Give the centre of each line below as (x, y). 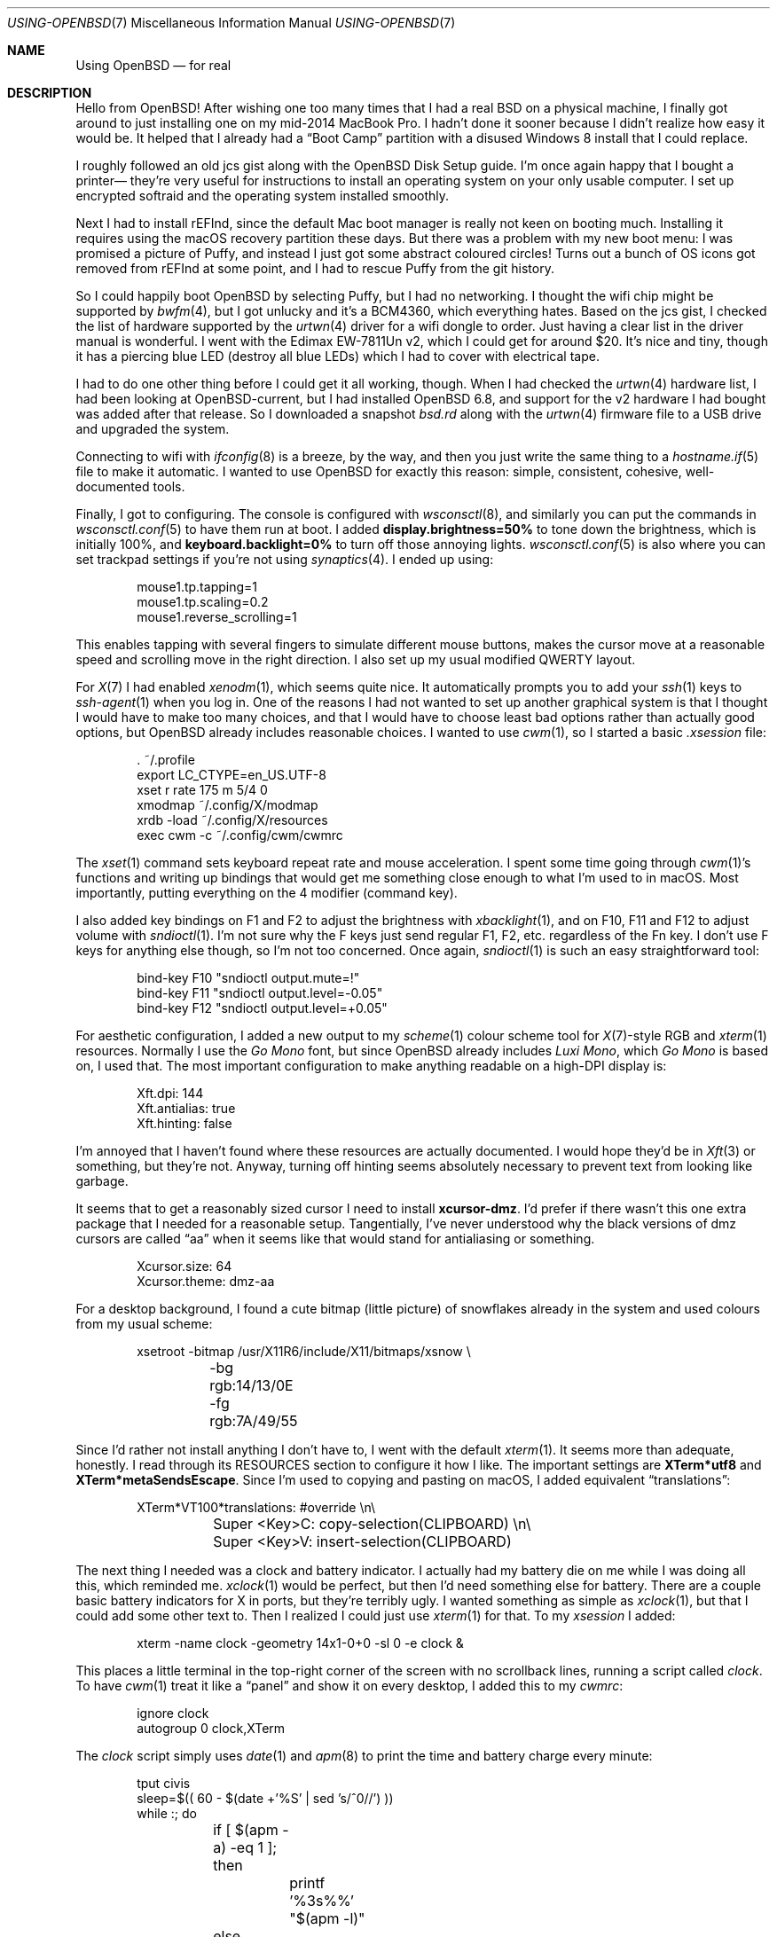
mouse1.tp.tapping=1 (197, 587)
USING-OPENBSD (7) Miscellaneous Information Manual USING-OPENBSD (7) (232, 23)
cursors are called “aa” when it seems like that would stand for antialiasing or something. (335, 1239)
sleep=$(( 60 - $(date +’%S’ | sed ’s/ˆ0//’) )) (265, 1798)
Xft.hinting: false (184, 1123)
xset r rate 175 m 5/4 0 (202, 790)
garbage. (102, 1181)
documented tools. (130, 486)
